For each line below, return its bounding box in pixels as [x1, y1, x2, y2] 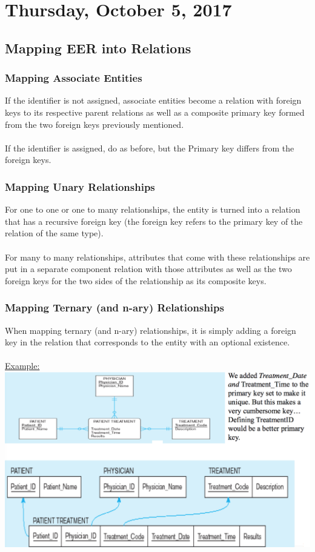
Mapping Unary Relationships [5, 179, 155, 194]
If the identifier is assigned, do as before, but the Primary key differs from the [5, 141, 294, 154]
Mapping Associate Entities [5, 70, 142, 85]
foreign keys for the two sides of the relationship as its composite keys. [5, 274, 267, 287]
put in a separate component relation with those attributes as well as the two [5, 262, 292, 275]
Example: [5, 359, 40, 372]
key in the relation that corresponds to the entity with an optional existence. [5, 336, 290, 348]
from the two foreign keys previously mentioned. [5, 118, 184, 130]
